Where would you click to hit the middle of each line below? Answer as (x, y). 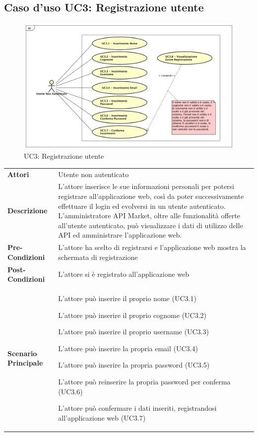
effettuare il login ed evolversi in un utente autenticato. (142, 206)
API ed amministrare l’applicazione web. (120, 235)
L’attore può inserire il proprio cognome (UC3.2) (132, 315)
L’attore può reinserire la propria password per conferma (144, 382)
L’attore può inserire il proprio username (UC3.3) (133, 332)
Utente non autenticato (94, 174)
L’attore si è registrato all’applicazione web (124, 274)
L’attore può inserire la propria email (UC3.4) (128, 348)
